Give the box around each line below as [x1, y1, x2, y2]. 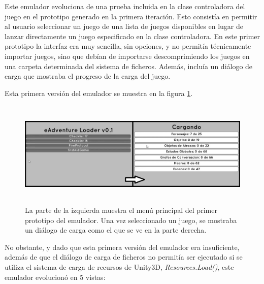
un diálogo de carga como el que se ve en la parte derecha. [25, 225, 207, 235]
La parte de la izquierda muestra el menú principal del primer [25, 204, 217, 215]
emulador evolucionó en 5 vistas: [5, 271, 106, 282]
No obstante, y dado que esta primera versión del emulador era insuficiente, [5, 241, 240, 252]
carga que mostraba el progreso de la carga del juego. [5, 71, 171, 81]
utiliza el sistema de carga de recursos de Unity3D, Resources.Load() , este [5, 261, 234, 272]
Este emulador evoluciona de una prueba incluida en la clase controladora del [5, 1, 245, 11]
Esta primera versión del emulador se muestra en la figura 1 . [5, 87, 193, 98]
